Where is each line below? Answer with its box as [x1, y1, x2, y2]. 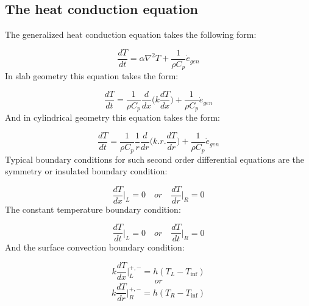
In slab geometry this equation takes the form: [5, 69, 179, 82]
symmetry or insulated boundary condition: [5, 165, 168, 177]
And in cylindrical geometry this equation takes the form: [5, 111, 221, 124]
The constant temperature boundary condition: [5, 202, 181, 215]
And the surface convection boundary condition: [5, 241, 185, 254]
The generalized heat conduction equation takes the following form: [5, 28, 257, 41]
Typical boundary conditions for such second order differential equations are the [5, 152, 304, 165]
